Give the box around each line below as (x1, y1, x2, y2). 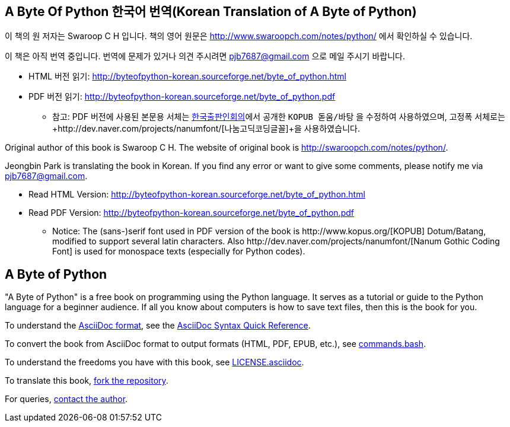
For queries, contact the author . (5, 394, 128, 404)
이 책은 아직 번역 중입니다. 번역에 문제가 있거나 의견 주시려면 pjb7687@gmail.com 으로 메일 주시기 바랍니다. (5, 51, 405, 62)
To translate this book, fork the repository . (5, 375, 168, 386)
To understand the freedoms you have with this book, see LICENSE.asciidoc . (5, 357, 304, 368)
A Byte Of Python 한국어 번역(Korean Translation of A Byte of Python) (5, 4, 417, 19)
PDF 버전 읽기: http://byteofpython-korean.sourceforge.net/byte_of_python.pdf (28, 91, 336, 102)
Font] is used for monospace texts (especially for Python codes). (52, 246, 305, 257)
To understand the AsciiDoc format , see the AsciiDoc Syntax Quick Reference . (5, 320, 311, 331)
